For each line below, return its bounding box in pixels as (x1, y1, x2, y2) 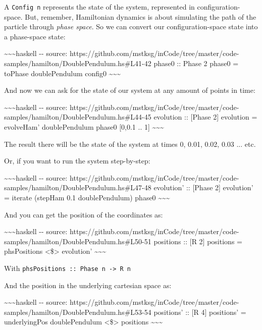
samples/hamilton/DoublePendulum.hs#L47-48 (4, 182, 151, 193)
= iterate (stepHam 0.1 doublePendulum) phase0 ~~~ (4, 192, 170, 202)
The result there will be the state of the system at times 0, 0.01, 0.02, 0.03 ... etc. (4, 138, 256, 149)
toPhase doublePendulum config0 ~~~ (4, 68, 121, 78)
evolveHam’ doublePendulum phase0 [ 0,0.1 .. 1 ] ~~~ (4, 122, 164, 132)
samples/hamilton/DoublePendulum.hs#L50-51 (4, 236, 151, 246)
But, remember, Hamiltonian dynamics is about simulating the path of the (25, 11, 256, 22)
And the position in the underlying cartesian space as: (4, 280, 172, 290)
